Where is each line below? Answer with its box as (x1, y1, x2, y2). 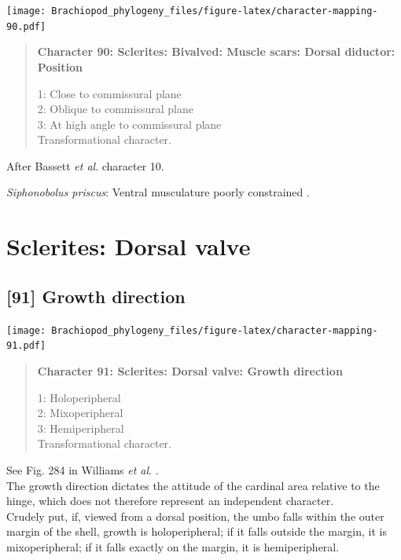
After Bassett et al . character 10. (6, 157, 164, 174)
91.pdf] (6, 340, 46, 352)
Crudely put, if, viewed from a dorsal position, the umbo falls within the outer (6, 507, 384, 524)
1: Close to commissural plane (37, 85, 182, 101)
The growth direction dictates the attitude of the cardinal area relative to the (6, 477, 380, 493)
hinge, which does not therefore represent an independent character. (6, 492, 334, 509)
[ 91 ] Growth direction (6, 284, 186, 308)
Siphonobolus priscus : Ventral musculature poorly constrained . (6, 184, 310, 200)
